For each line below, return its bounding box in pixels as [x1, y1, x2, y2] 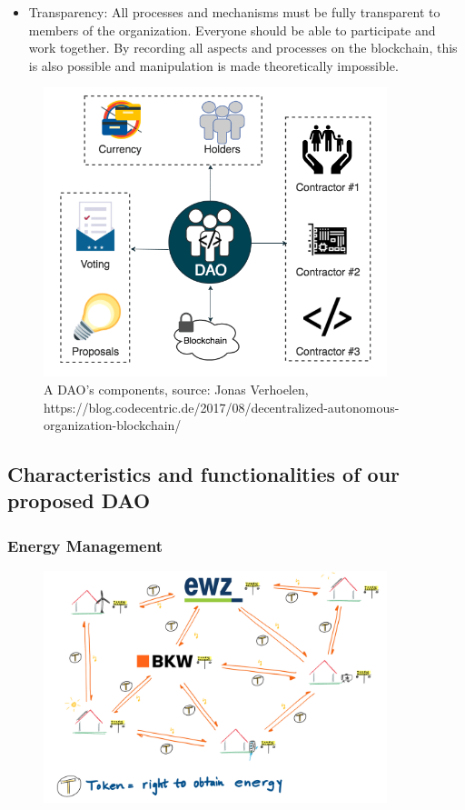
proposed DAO [7, 486, 151, 515]
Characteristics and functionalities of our [7, 460, 401, 488]
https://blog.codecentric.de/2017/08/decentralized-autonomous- [44, 397, 400, 416]
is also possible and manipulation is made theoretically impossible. [28, 55, 399, 75]
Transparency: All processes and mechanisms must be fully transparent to [28, 3, 440, 21]
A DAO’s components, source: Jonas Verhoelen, [44, 379, 309, 398]
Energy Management [7, 534, 163, 556]
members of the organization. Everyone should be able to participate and [28, 20, 436, 39]
